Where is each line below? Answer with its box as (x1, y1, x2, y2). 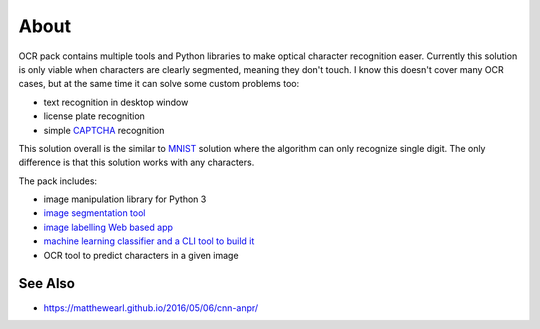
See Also (18, 275, 75, 292)
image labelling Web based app (43, 221, 174, 233)
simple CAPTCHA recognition (43, 124, 165, 136)
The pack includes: (18, 175, 98, 187)
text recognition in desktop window (43, 96, 189, 108)
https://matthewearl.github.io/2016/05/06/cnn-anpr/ (43, 301, 259, 314)
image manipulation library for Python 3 (43, 193, 207, 205)
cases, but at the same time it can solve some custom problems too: (18, 78, 300, 90)
